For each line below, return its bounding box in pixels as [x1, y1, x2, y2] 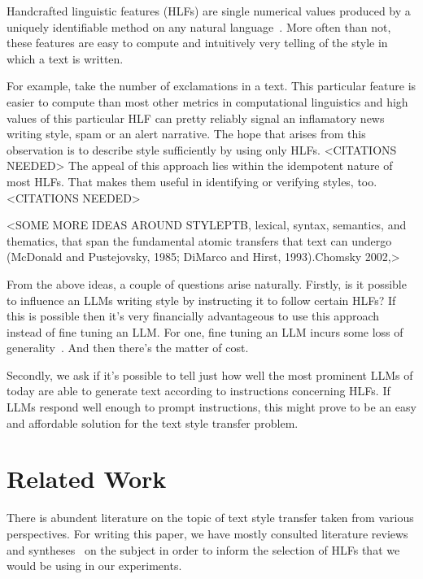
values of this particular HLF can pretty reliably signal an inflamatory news [7, 109, 385, 126]
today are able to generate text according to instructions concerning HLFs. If [7, 382, 390, 399]
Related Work [7, 462, 167, 495]
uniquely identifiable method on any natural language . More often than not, [7, 18, 391, 35]
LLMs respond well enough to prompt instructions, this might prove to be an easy [7, 398, 416, 416]
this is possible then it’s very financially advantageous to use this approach [7, 307, 380, 324]
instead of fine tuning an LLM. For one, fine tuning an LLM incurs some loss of [7, 323, 403, 340]
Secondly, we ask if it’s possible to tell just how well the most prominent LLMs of [7, 366, 413, 383]
